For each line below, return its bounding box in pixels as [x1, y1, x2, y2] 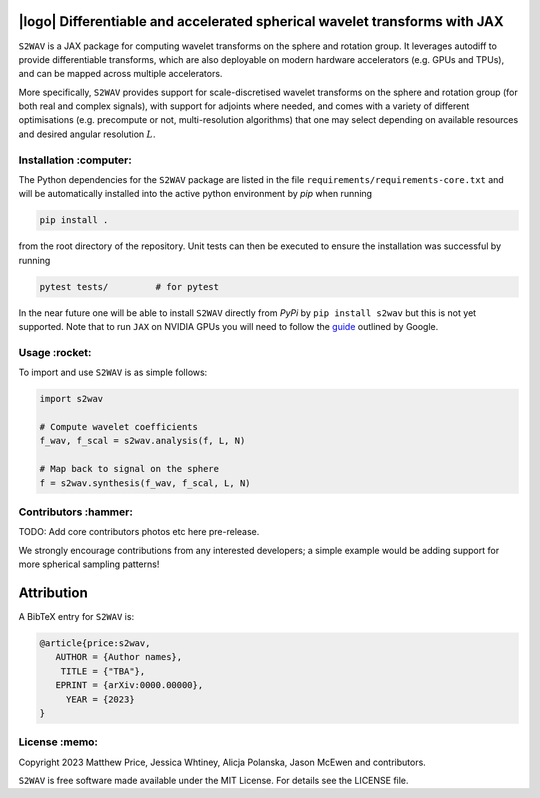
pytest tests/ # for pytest [39, 281, 220, 292]
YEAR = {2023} [65, 693, 135, 705]
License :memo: [18, 735, 99, 749]
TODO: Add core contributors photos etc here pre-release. [18, 526, 260, 538]
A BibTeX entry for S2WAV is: [18, 611, 135, 622]
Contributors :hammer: [18, 505, 134, 519]
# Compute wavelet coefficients [39, 421, 199, 433]
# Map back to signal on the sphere [39, 463, 220, 475]
